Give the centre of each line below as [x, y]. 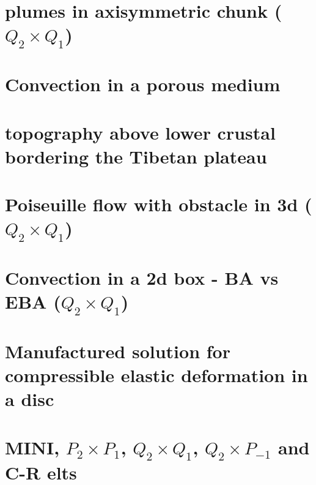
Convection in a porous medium [143, 84]
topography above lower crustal [140, 132]
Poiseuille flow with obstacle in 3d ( [159, 204]
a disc [30, 399]
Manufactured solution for [118, 351]
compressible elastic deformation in [156, 375]
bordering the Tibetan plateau [136, 156]
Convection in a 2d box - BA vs [142, 278]
